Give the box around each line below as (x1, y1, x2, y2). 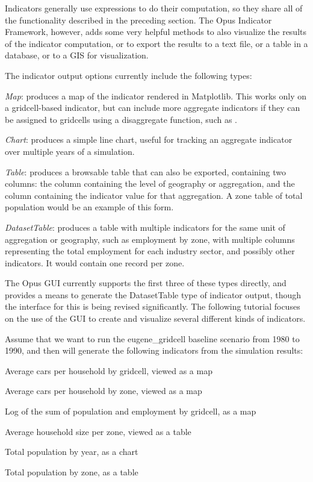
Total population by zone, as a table (5, 465, 138, 478)
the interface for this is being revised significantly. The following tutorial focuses (5, 300, 300, 313)
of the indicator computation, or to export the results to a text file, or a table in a (5, 37, 308, 49)
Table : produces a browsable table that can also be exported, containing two (5, 165, 286, 178)
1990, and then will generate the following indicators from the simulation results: (5, 344, 303, 357)
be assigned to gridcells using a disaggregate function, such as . (5, 113, 237, 125)
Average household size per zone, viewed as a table (5, 425, 191, 437)
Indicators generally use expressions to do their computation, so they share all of (5, 2, 303, 14)
